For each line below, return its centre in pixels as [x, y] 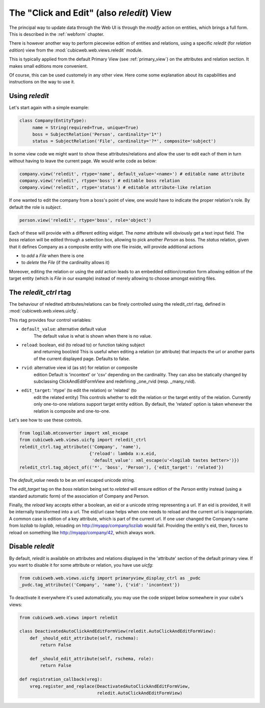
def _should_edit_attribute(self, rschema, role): [92, 658]
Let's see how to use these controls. [46, 420]
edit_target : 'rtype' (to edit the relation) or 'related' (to [79, 391]
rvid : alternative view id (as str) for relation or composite [79, 367]
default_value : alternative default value [64, 329]
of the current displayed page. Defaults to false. [82, 359]
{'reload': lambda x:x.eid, [123, 454]
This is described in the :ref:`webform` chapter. [57, 34]
